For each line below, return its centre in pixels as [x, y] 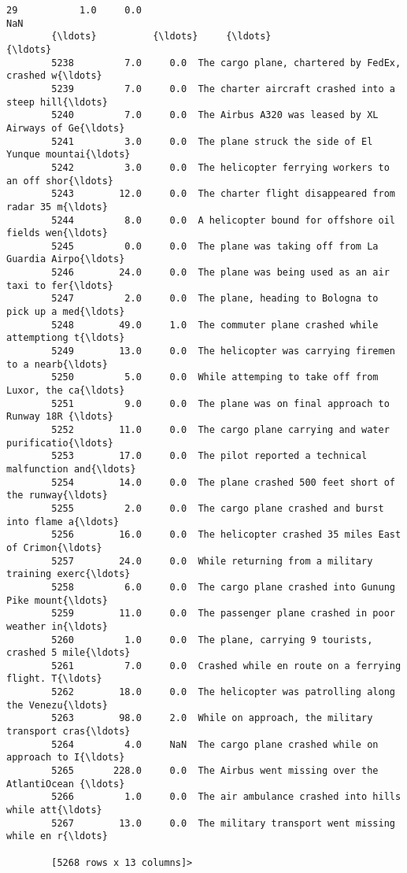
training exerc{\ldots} [68, 574]
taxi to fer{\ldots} [60, 285]
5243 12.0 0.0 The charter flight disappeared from [223, 194]
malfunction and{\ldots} [71, 469]
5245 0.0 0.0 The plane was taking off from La [215, 246]
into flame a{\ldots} [63, 522]
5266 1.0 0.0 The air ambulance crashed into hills [226, 797]
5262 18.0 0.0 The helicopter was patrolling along [223, 692]
